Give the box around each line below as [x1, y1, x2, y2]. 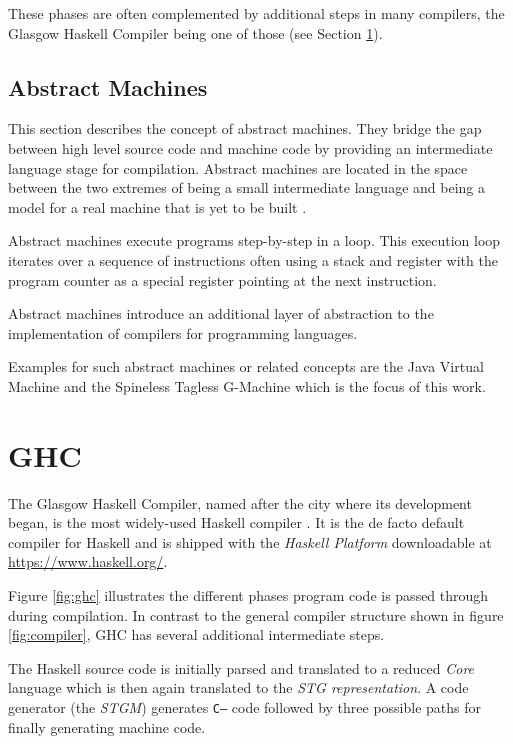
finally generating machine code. [8, 716, 206, 737]
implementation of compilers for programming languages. [8, 322, 358, 343]
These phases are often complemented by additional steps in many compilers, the [8, 3, 505, 23]
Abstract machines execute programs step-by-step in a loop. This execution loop [8, 230, 501, 251]
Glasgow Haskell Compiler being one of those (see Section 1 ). [8, 22, 383, 43]
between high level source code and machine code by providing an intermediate [8, 137, 493, 158]
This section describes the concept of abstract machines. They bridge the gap [8, 118, 482, 139]
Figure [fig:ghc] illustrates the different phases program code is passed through [8, 585, 489, 606]
